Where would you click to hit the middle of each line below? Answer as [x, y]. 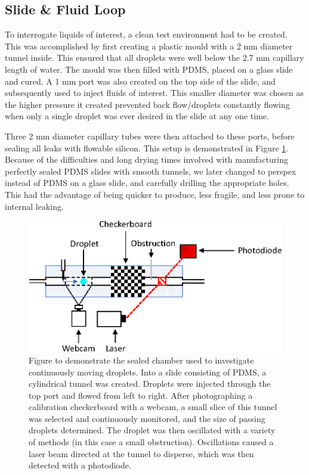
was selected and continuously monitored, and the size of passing [147, 418]
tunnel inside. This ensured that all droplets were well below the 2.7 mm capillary [154, 58]
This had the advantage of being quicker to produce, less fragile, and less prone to [155, 194]
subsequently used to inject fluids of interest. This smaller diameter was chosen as [154, 93]
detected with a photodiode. [80, 465]
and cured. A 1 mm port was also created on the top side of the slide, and [140, 81]
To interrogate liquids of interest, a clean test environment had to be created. [146, 34]
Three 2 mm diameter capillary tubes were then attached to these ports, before [150, 136]
